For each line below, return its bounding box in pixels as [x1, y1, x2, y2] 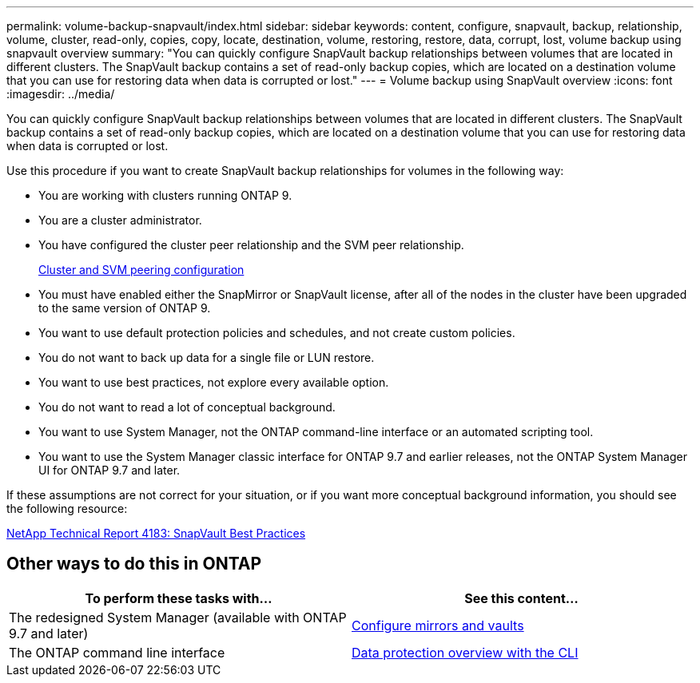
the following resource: [6, 502, 128, 515]
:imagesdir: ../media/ [6, 87, 115, 101]
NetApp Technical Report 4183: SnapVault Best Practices [6, 526, 306, 540]
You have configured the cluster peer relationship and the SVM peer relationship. [38, 238, 464, 252]
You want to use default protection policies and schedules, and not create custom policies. [38, 326, 515, 340]
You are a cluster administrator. [38, 213, 202, 227]
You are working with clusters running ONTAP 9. [38, 189, 292, 202]
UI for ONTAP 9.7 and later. [38, 463, 181, 477]
